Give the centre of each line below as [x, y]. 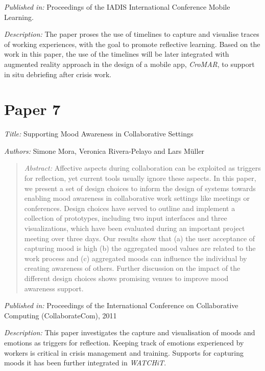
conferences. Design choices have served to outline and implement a [130, 208]
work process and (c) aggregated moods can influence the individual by [136, 258]
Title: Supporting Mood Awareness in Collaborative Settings [99, 134]
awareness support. [54, 288]
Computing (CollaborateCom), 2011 [61, 315]
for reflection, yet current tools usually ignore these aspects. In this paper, [140, 178]
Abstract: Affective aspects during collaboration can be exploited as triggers [142, 168]
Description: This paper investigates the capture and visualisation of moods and [130, 332]
